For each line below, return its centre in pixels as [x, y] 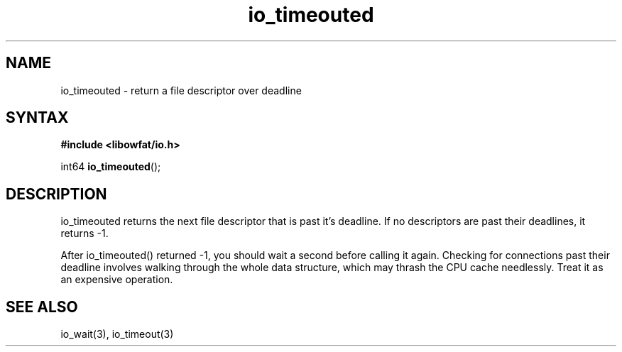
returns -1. [84, 233]
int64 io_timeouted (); [111, 167]
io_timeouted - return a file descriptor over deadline [181, 90]
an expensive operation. [117, 280]
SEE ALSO [42, 307]
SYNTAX [37, 118]
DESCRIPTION [56, 194]
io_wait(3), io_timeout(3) [117, 334]
